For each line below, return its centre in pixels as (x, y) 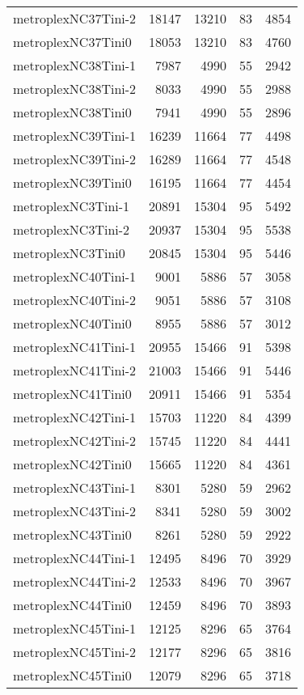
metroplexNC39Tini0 (72, 182)
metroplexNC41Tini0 (72, 394)
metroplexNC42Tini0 (72, 464)
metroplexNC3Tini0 (69, 253)
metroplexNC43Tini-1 (75, 487)
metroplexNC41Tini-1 (75, 347)
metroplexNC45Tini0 (72, 675)
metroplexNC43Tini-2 (75, 511)
